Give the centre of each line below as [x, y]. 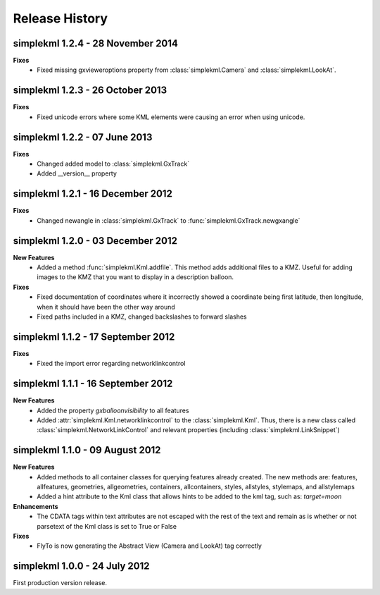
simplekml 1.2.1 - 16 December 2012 [93, 194]
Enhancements [36, 506]
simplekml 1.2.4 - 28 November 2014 [96, 43]
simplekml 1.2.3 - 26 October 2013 [90, 91]
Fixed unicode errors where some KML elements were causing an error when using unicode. [171, 117]
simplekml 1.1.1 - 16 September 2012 [93, 384]
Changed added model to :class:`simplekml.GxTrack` [113, 164]
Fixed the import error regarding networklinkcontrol [111, 364]
